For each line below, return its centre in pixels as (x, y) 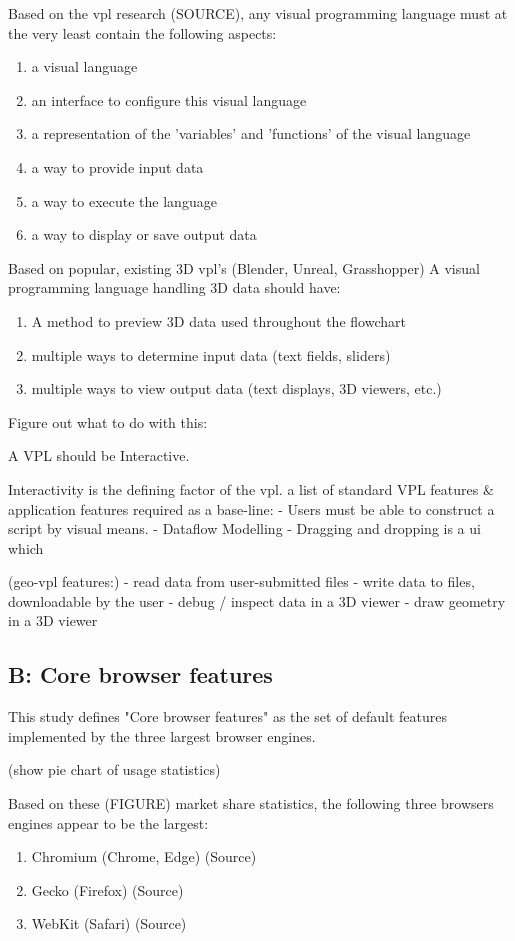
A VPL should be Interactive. (99, 455)
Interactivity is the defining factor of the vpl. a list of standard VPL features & (251, 488)
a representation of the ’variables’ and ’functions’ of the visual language (251, 133)
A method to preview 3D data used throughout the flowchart (218, 320)
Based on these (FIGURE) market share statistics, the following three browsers (251, 803)
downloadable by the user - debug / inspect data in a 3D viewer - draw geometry (257, 600)
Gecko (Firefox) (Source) (107, 889)
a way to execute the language (124, 200)
